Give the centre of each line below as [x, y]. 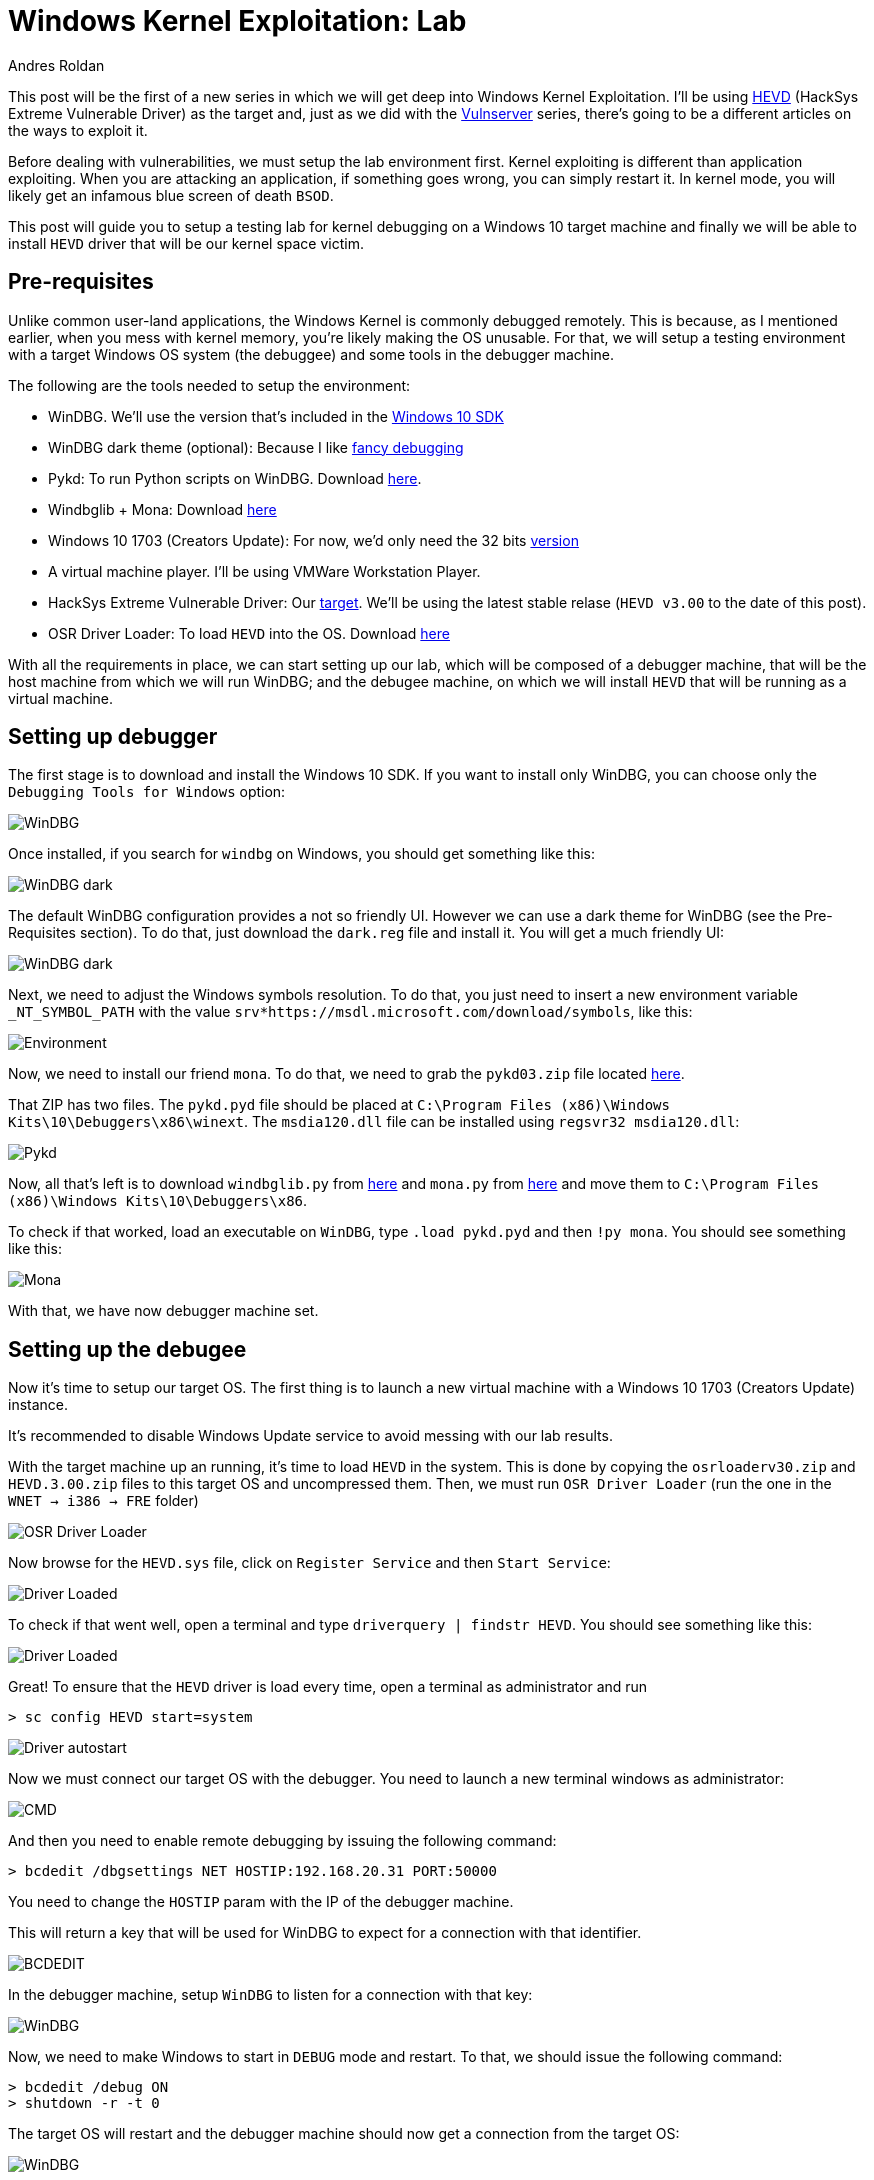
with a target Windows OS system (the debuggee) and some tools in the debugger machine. [311, 354]
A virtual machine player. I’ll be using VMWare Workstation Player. [264, 571]
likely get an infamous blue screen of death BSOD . [171, 195]
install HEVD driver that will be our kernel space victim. [186, 243]
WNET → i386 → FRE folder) [103, 1501]
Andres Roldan [56, 65]
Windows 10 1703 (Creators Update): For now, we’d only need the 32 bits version [313, 540]
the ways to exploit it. [78, 130]
